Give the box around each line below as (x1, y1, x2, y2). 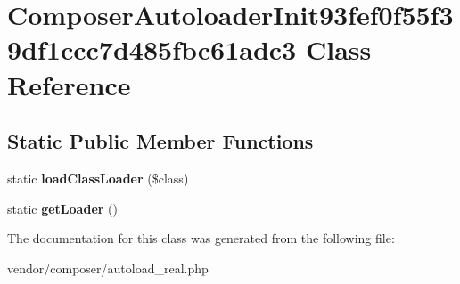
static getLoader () (7, 199, 118, 217)
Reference (7, 66, 131, 102)
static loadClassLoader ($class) (7, 168, 189, 187)
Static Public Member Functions (7, 127, 314, 155)
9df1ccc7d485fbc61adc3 (7, 31, 297, 68)
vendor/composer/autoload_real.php (7, 258, 209, 277)
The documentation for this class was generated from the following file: (7, 229, 395, 247)
